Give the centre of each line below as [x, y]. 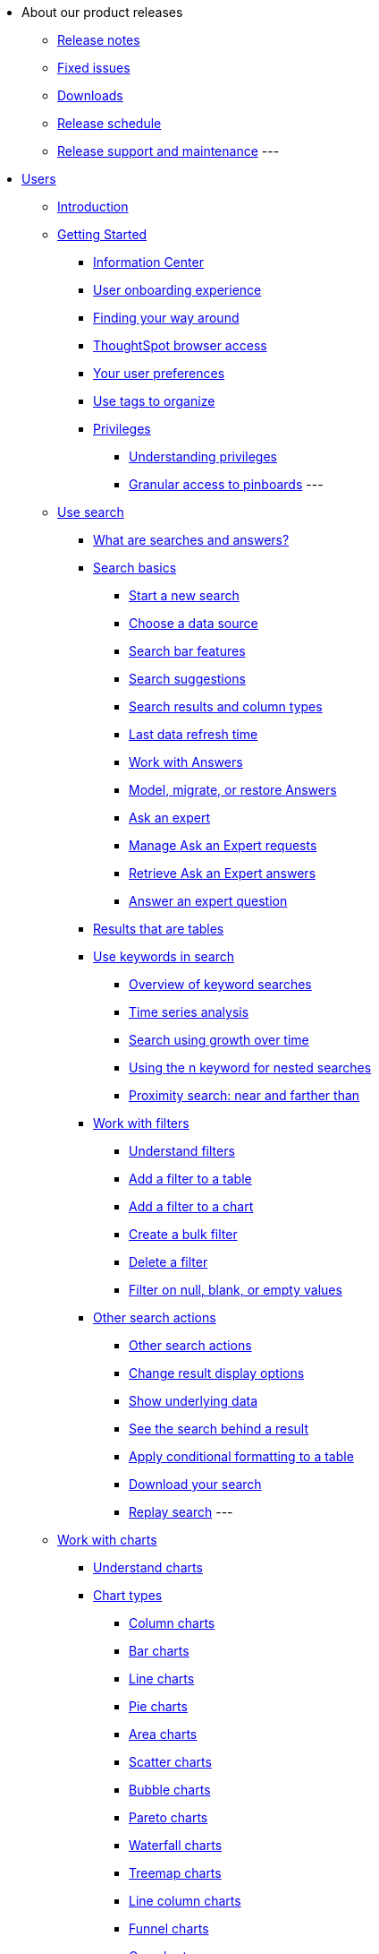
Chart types [128, 1595]
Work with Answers [186, 762]
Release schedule [109, 123]
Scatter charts [170, 1762]
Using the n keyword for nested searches [250, 1067]
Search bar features [187, 651]
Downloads [90, 95]
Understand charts [148, 1567]
